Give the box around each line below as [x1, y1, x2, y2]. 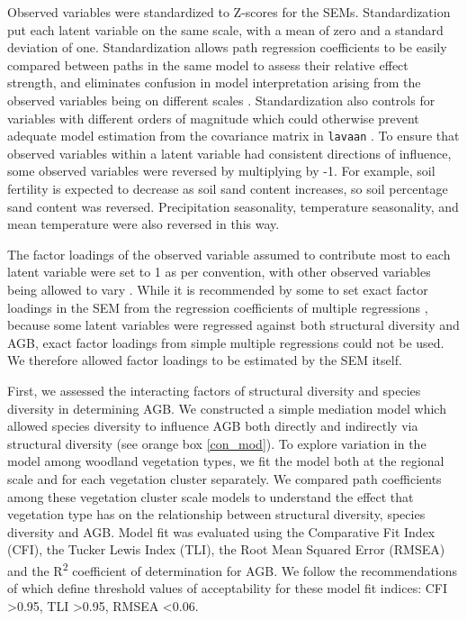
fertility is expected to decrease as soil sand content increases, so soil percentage [7, 179, 448, 197]
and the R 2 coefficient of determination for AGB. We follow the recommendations [7, 558, 458, 580]
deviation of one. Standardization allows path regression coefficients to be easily [7, 38, 447, 57]
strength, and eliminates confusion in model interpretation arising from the [7, 73, 421, 92]
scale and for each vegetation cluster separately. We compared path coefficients [7, 469, 442, 488]
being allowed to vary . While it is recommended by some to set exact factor [7, 279, 428, 298]
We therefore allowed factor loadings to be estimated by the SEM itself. [7, 351, 402, 370]
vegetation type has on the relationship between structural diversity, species [7, 505, 426, 524]
